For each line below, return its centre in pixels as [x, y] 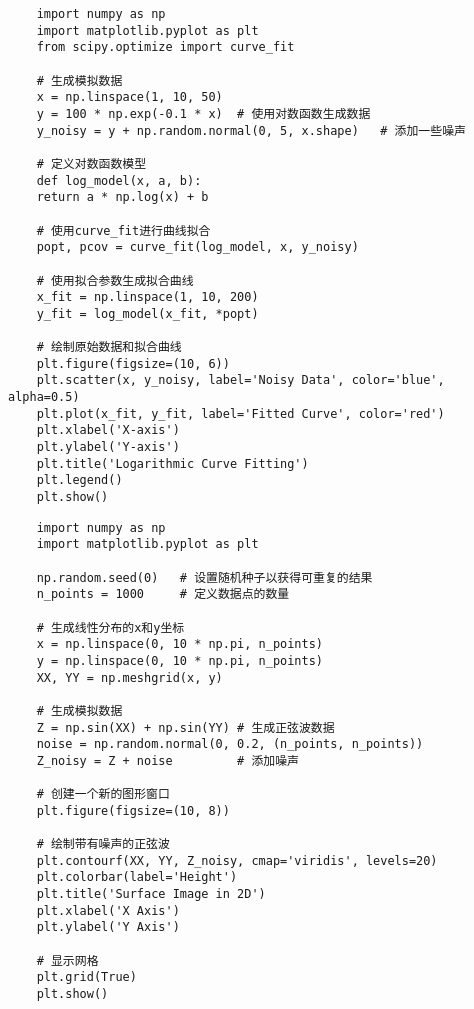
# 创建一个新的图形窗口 [103, 794]
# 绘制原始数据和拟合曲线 [109, 347]
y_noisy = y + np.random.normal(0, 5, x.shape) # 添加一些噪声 [251, 130]
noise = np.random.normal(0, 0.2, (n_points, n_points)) [230, 744]
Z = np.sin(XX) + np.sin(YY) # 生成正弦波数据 [185, 727]
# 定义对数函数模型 [91, 163]
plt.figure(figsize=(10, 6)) [133, 363]
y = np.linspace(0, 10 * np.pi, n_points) [179, 660]
